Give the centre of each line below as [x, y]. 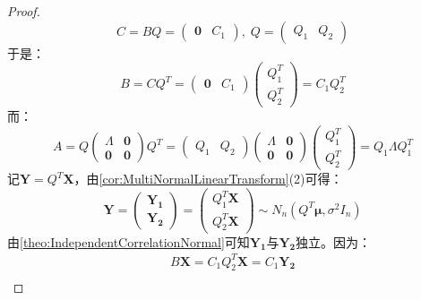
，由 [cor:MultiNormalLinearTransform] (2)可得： [208, 179]
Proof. [24, 11]
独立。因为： [334, 241]
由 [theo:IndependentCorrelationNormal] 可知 [129, 241]
